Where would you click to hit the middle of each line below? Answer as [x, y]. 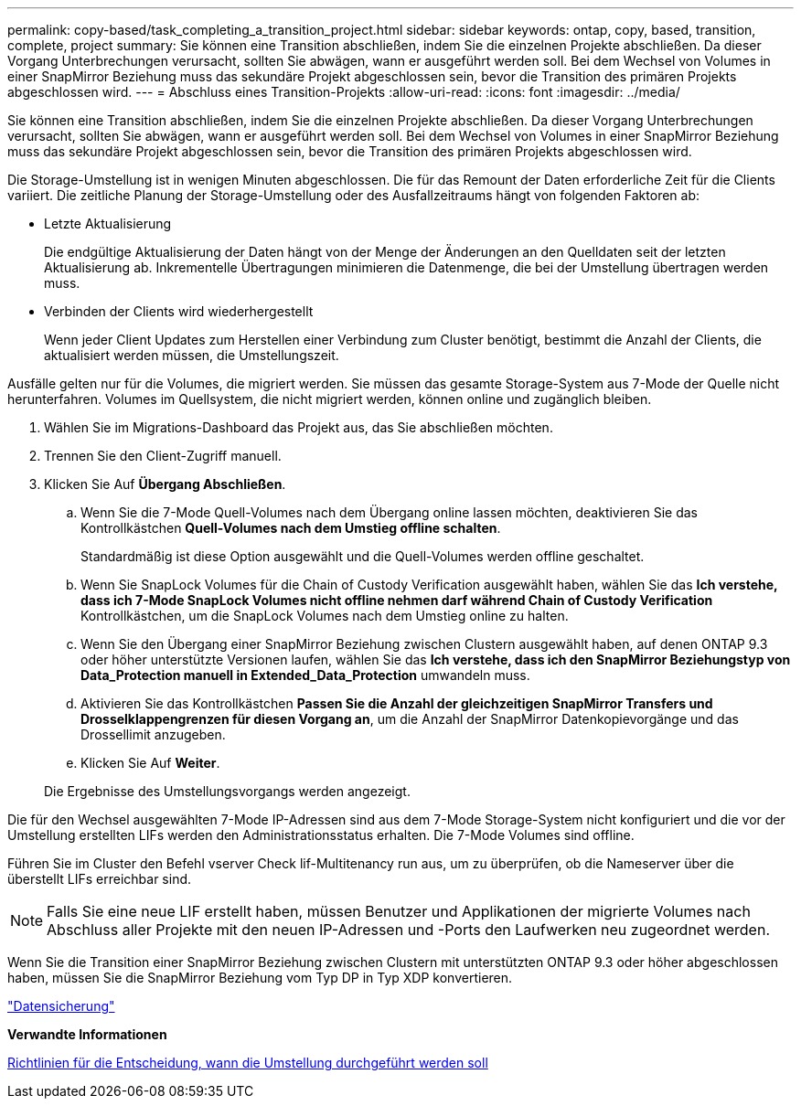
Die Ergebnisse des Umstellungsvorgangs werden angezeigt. [227, 791]
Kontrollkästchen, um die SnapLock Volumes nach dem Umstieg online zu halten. [325, 616]
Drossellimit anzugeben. [153, 734]
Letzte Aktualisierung [108, 223]
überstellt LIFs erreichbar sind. [100, 879]
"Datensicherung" [61, 1006]
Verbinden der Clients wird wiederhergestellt [179, 311]
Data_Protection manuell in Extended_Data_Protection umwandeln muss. [305, 675]
